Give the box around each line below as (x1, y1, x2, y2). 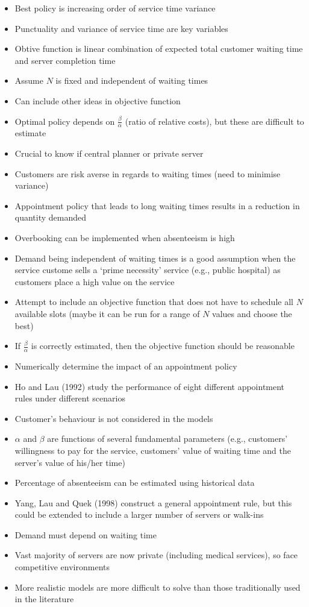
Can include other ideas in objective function (14, 94, 181, 107)
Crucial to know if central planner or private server (14, 146, 204, 159)
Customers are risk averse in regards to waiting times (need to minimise (14, 167, 281, 180)
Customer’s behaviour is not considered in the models (14, 412, 213, 424)
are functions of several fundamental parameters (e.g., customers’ (47, 432, 288, 445)
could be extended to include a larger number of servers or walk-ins (14, 508, 264, 521)
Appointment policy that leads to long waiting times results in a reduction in (14, 199, 300, 212)
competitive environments (14, 561, 110, 573)
